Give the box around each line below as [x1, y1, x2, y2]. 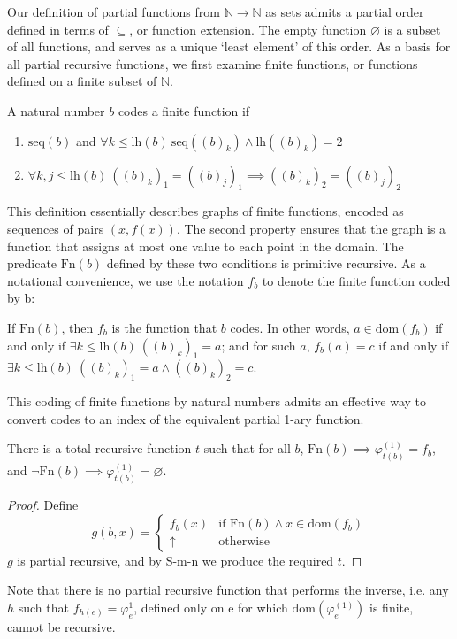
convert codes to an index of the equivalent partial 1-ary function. [7, 409, 364, 427]
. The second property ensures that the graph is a [176, 219, 446, 237]
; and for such [221, 335, 296, 354]
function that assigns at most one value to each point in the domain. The [7, 236, 404, 255]
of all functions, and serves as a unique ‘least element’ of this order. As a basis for [7, 37, 451, 56]
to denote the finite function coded [262, 271, 451, 289]
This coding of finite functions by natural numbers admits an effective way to [7, 392, 427, 411]
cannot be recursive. [7, 617, 116, 635]
